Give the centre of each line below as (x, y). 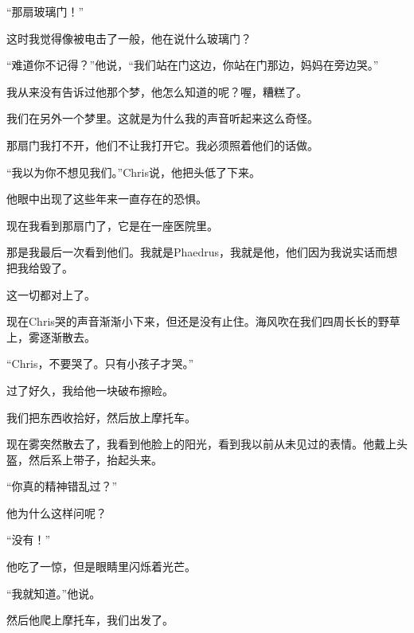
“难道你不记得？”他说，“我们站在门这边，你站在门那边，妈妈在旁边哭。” (193, 65)
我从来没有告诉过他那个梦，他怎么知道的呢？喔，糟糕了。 (157, 91)
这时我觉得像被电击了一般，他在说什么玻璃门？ (129, 38)
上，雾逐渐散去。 (51, 336)
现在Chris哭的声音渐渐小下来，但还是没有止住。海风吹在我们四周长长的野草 (203, 321)
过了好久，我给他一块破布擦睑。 (90, 390)
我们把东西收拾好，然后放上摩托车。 (101, 417)
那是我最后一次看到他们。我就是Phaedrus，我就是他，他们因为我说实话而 (197, 252)
